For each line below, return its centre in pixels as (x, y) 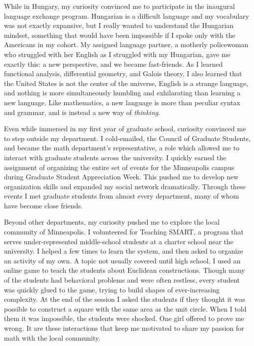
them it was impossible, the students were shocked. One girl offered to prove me (124, 318)
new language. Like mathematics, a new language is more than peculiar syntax (122, 102)
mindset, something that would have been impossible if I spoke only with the (120, 35)
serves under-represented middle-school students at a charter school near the (119, 241)
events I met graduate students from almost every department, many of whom (122, 196)
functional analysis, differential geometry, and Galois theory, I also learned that (123, 73)
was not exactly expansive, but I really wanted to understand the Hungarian (119, 25)
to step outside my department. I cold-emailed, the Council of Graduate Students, (127, 138)
